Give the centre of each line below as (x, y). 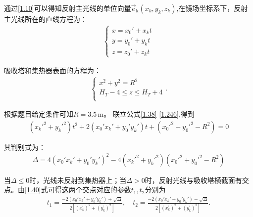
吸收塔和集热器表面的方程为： (52, 70)
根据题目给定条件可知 (39, 114)
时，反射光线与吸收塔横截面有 (193, 180)
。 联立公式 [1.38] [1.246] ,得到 (149, 114)
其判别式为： (25, 147)
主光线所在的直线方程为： (46, 19)
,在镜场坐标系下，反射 (212, 8)
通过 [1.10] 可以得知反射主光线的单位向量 (68, 8)
